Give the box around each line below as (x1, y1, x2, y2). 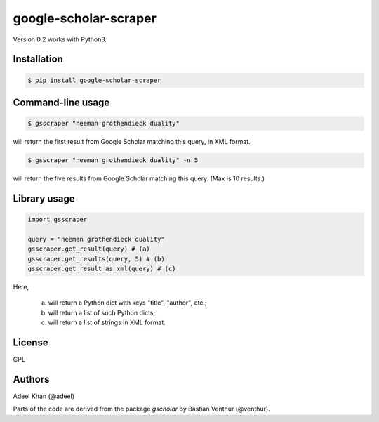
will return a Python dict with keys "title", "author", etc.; (48, 298, 207, 307)
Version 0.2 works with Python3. (13, 35, 107, 44)
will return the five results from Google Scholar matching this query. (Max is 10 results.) (13, 174, 265, 183)
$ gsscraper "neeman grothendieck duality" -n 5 (27, 157, 199, 164)
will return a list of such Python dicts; (48, 308, 156, 317)
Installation (13, 53, 63, 65)
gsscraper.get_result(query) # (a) (27, 245, 150, 253)
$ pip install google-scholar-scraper (27, 76, 161, 84)
